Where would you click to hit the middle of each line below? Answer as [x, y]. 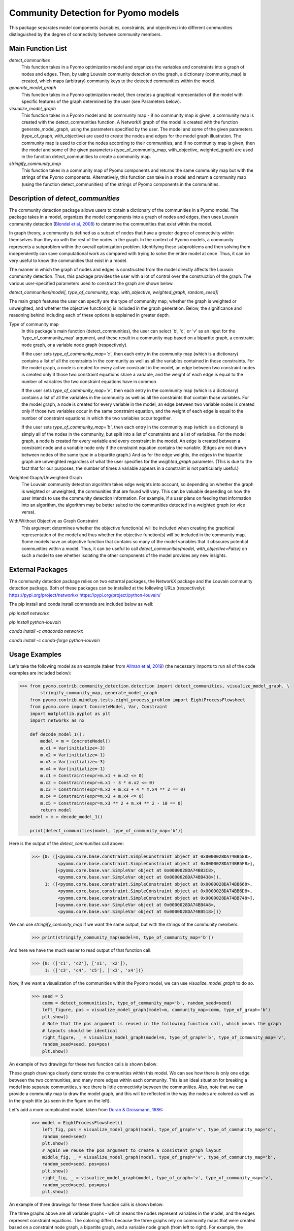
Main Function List [38, 49]
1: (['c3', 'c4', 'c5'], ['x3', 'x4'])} [94, 970]
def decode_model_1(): [57, 734]
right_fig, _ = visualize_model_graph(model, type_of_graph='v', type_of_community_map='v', [158, 1178]
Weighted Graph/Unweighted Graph [46, 477]
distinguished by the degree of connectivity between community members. [85, 34]
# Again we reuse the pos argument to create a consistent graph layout [132, 1150]
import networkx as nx [57, 721]
